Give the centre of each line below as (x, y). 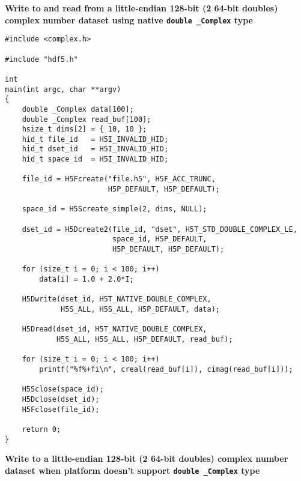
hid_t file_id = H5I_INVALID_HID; (95, 139)
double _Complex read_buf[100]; (87, 119)
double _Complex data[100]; (78, 109)
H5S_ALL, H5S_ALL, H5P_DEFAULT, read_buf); (144, 339)
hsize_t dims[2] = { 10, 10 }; (84, 129)
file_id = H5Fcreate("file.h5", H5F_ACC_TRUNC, (119, 179)
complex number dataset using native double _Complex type (129, 20)
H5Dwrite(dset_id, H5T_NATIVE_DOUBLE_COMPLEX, (117, 299)
